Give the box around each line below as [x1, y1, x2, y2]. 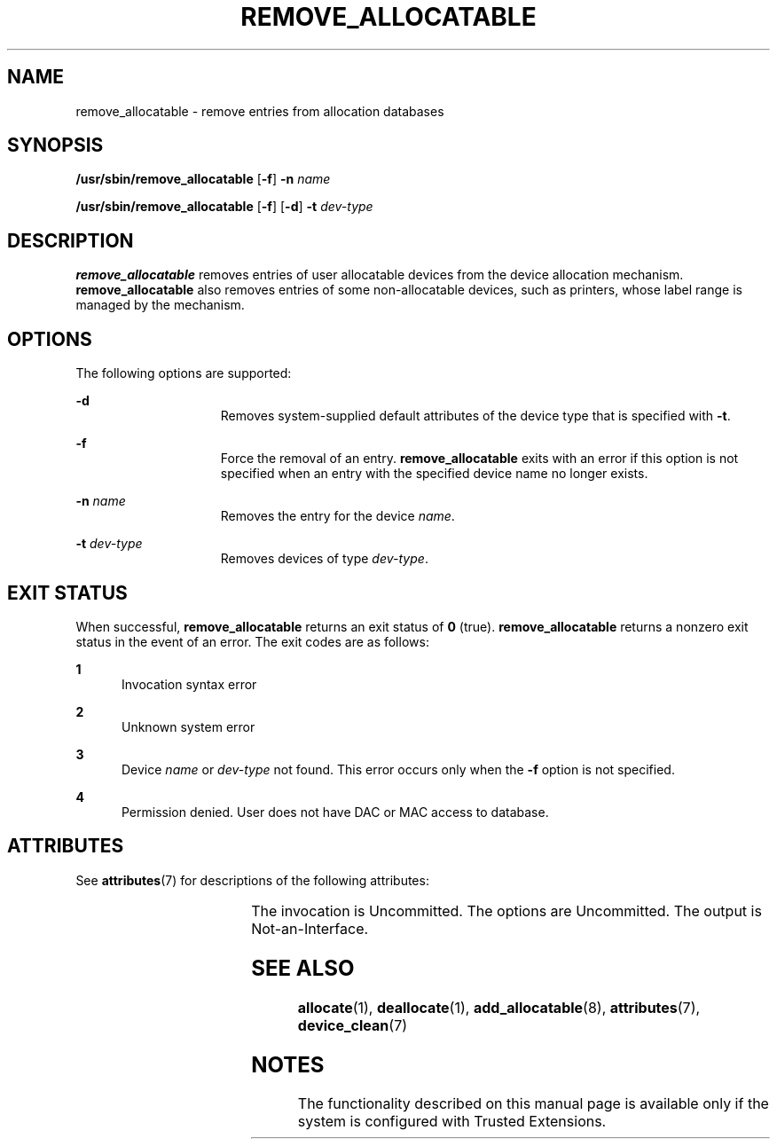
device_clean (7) [297, 1016, 408, 1034]
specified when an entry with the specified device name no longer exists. [220, 466, 648, 482]
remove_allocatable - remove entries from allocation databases [75, 103, 444, 119]
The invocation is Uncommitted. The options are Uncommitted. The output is [251, 901, 762, 920]
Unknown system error [122, 718, 255, 734]
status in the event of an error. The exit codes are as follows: [75, 633, 429, 649]
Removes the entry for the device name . [220, 508, 455, 524]
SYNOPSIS [7, 134, 104, 157]
